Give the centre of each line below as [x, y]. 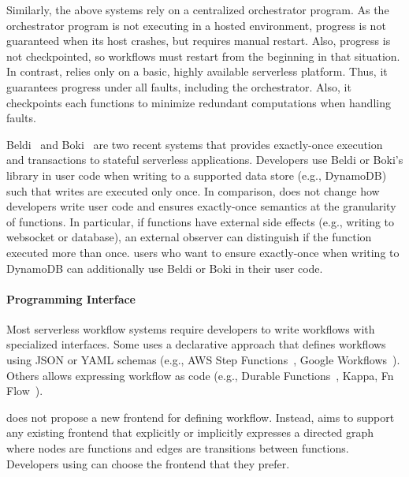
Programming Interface [71, 298]
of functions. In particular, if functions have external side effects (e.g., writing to [201, 221]
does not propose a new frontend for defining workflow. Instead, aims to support [201, 417]
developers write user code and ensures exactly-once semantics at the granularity [201, 206]
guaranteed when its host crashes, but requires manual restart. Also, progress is [199, 41]
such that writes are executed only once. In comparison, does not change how [193, 190]
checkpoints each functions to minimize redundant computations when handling [199, 102]
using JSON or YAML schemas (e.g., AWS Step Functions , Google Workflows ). [203, 360]
